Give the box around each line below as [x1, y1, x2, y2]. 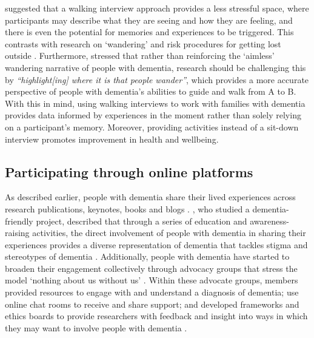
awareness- [250, 214, 289, 227]
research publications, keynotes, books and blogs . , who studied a [5, 202, 250, 215]
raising [5, 226, 30, 239]
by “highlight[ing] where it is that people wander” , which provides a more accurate [5, 73, 309, 86]
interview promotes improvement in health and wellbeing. [5, 132, 219, 145]
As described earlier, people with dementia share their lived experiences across [5, 191, 296, 203]
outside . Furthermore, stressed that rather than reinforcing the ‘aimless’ [5, 49, 275, 62]
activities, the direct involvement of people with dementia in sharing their [32, 226, 306, 239]
